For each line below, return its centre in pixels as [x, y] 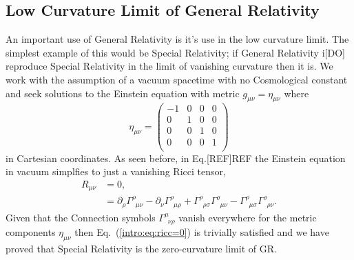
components [31, 231]
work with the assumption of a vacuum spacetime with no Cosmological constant [177, 79]
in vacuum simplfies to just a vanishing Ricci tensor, [116, 171]
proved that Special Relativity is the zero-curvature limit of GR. [141, 248]
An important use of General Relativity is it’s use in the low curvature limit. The [177, 39]
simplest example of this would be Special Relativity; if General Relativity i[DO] [175, 52]
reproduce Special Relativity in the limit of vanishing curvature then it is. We [169, 66]
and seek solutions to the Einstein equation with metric [123, 93]
